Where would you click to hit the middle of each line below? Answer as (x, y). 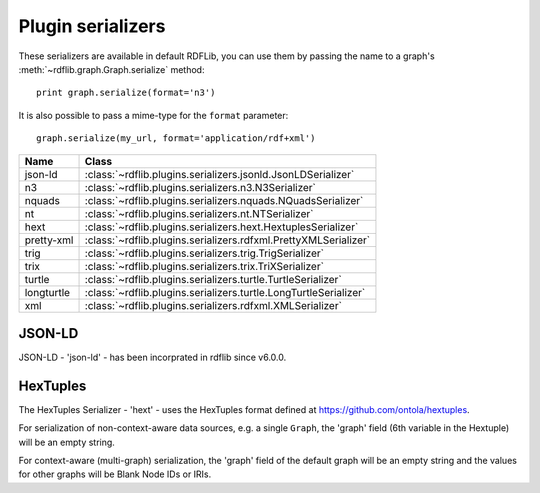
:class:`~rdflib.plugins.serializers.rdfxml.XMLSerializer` (213, 305)
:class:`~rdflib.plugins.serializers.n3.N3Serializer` (200, 187)
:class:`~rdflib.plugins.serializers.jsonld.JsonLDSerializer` (219, 174)
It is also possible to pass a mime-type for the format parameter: (153, 115)
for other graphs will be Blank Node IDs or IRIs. (115, 474)
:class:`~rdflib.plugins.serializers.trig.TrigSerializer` (204, 253)
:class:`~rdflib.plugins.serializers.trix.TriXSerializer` (204, 266)
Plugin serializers (92, 26)
